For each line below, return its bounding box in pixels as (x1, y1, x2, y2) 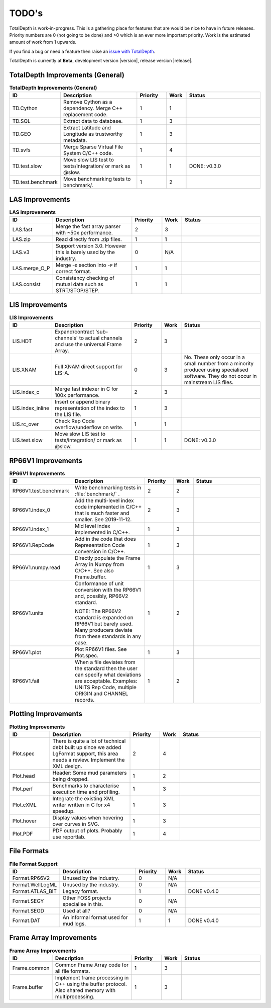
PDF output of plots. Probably (52, 827, 122, 834)
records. (74, 697, 95, 704)
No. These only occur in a (184, 354, 245, 361)
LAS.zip (12, 236, 31, 243)
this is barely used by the (55, 249, 115, 256)
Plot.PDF (12, 830, 33, 837)
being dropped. (52, 775, 89, 782)
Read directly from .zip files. (55, 236, 122, 243)
